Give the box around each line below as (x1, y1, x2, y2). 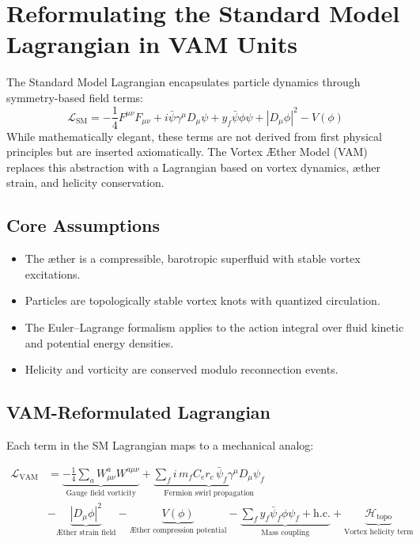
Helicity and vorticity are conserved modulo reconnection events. (25, 361, 339, 378)
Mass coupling (261, 529, 310, 537)
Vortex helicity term (343, 527, 414, 536)
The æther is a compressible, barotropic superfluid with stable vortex (25, 250, 361, 267)
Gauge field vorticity (66, 489, 136, 498)
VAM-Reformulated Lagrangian (6, 400, 271, 424)
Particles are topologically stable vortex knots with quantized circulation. (25, 292, 380, 309)
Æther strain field (55, 529, 116, 537)
